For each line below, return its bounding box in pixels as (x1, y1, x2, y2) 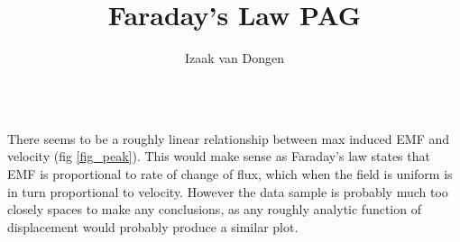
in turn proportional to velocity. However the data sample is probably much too (7, 182, 448, 201)
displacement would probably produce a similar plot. (7, 217, 299, 236)
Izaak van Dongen (185, 49, 284, 67)
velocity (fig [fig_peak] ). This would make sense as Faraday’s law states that (7, 147, 430, 166)
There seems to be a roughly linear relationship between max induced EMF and (7, 129, 449, 148)
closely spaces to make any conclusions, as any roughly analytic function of (7, 200, 421, 219)
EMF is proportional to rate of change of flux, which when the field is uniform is (7, 164, 453, 183)
